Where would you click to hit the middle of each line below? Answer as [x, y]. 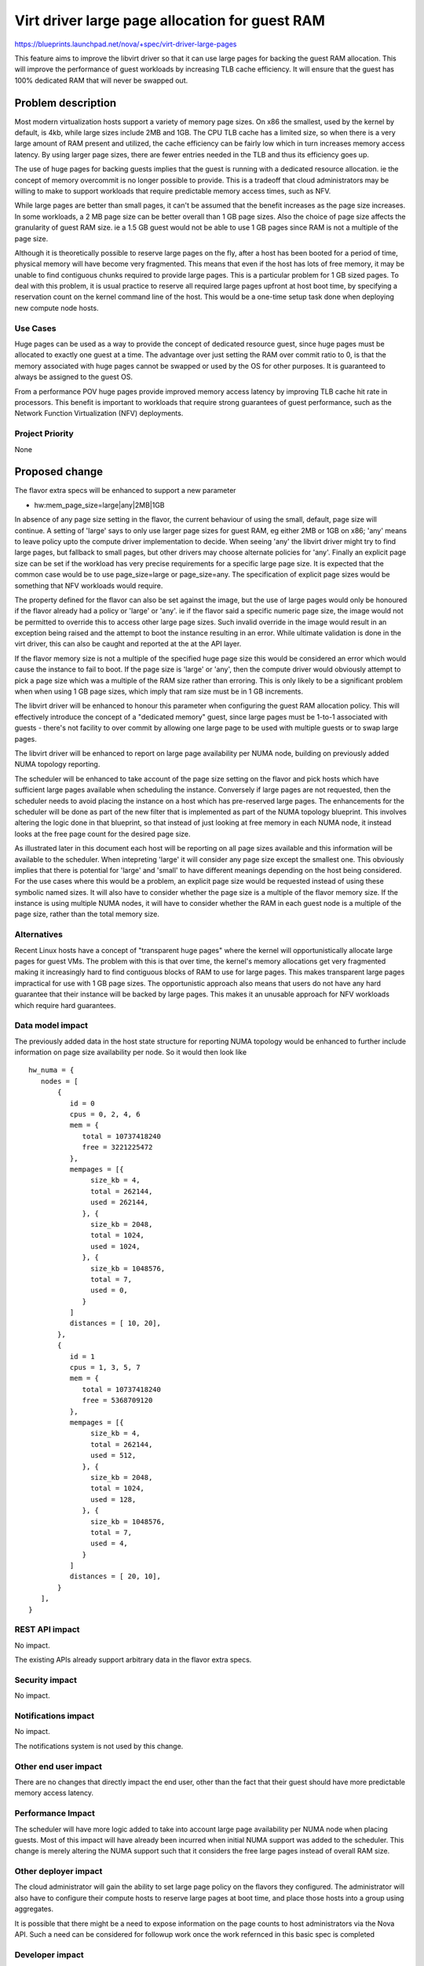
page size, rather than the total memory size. [87, 914]
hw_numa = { [51, 1070]
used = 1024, [115, 1246]
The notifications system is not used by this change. [99, 1746]
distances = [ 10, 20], [115, 1324]
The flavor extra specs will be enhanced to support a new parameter [125, 491]
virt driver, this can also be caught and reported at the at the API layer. [128, 644]
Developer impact [49, 1954]
